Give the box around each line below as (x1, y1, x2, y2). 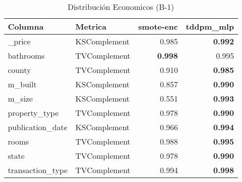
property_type (8, 107, 59, 118)
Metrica (75, 21, 106, 32)
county (8, 64, 31, 75)
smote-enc (138, 21, 178, 32)
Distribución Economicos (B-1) (68, 1, 174, 12)
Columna (8, 21, 44, 32)
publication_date (8, 121, 68, 133)
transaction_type (8, 164, 68, 176)
